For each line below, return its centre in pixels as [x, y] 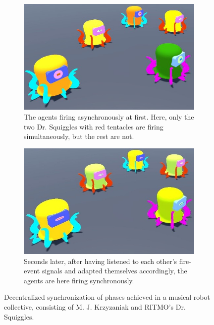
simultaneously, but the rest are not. [79, 136]
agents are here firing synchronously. [79, 280]
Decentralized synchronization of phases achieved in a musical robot [107, 297]
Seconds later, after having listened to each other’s [101, 261]
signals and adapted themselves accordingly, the [114, 271]
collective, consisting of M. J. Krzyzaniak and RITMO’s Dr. [95, 307]
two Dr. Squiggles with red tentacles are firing [94, 126]
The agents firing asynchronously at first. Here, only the [109, 116]
